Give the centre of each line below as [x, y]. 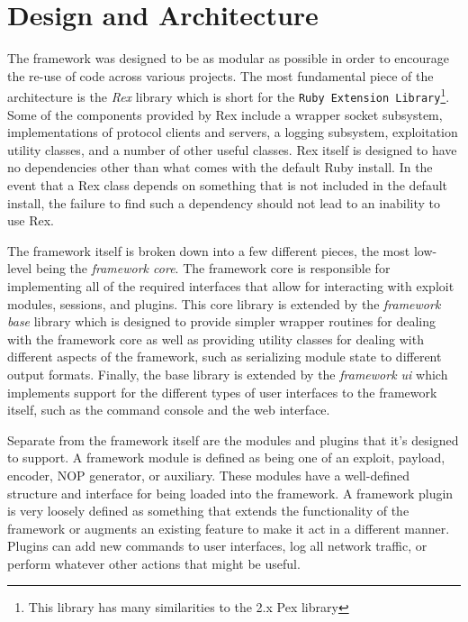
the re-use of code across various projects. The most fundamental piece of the [220, 75]
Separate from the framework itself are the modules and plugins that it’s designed [233, 439]
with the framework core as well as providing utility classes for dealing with [216, 338]
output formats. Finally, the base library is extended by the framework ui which [228, 374]
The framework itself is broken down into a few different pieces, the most [209, 250]
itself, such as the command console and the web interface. [169, 410]
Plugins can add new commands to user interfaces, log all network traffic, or [217, 546]
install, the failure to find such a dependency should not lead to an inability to [224, 202]
